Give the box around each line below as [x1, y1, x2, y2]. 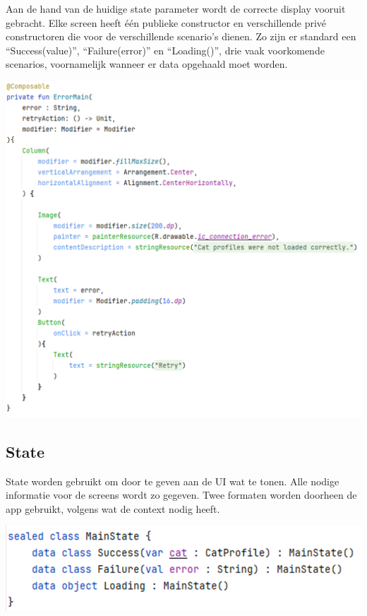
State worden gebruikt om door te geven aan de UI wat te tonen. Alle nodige [6, 473, 339, 488]
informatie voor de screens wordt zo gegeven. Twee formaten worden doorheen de [6, 487, 357, 502]
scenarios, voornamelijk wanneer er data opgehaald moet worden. [6, 57, 288, 71]
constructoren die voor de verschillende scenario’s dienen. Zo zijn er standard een [6, 29, 356, 44]
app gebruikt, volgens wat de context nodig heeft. [6, 501, 220, 516]
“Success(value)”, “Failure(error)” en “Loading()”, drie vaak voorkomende [6, 42, 325, 57]
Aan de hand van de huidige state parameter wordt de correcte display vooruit [6, 1, 346, 16]
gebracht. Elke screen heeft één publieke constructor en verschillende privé [6, 15, 327, 30]
